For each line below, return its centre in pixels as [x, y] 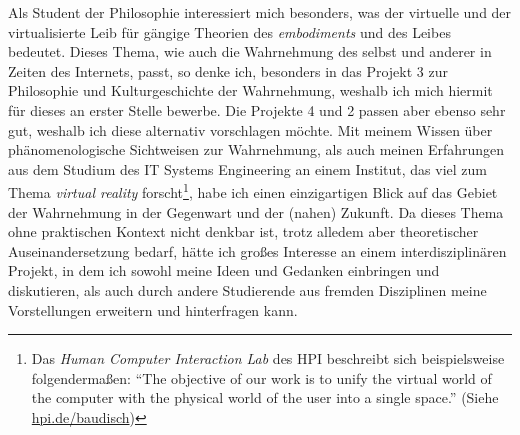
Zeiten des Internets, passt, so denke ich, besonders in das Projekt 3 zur [228, 70]
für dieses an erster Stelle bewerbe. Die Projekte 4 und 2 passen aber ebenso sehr [257, 109]
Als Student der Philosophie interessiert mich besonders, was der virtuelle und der [260, 12]
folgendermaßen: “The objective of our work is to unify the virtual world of [261, 377]
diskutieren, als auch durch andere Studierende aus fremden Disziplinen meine [247, 289]
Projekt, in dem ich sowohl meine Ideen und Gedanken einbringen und [224, 270]
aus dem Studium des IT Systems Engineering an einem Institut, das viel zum [248, 168]
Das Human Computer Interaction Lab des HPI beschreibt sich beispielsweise [268, 358]
